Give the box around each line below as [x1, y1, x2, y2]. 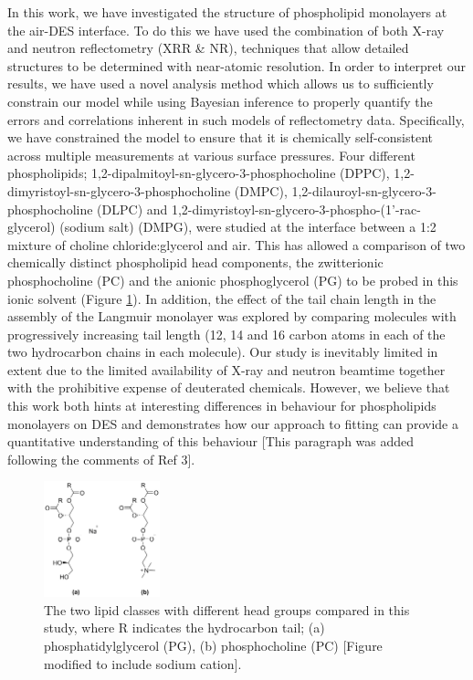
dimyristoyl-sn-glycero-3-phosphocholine [7, 181, 231, 200]
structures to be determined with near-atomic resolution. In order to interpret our [7, 56, 466, 75]
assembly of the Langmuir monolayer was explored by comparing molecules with [7, 307, 457, 326]
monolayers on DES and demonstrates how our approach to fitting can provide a [7, 413, 458, 433]
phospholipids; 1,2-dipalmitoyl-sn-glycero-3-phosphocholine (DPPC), [7, 163, 390, 183]
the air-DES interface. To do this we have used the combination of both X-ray [7, 20, 445, 39]
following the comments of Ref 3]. [7, 449, 195, 468]
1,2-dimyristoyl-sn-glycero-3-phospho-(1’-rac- [171, 199, 421, 218]
